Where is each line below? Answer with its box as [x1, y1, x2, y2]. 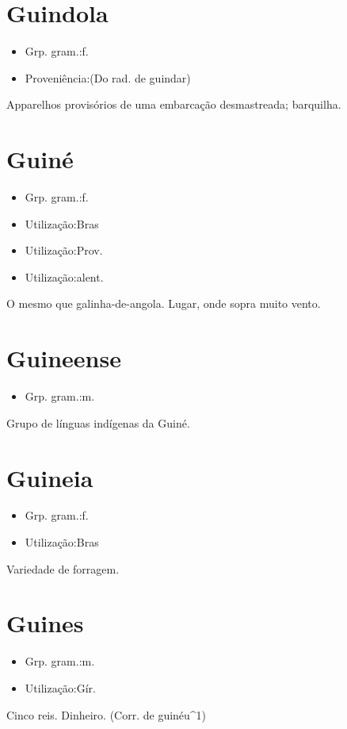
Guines [6, 607, 84, 639]
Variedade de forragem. [6, 560, 120, 577]
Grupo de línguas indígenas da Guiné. [6, 414, 190, 431]
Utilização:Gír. [25, 679, 97, 696]
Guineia [6, 461, 93, 493]
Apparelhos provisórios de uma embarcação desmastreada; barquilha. [6, 96, 341, 113]
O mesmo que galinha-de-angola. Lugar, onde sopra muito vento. [6, 295, 321, 312]
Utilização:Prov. [25, 242, 103, 259]
